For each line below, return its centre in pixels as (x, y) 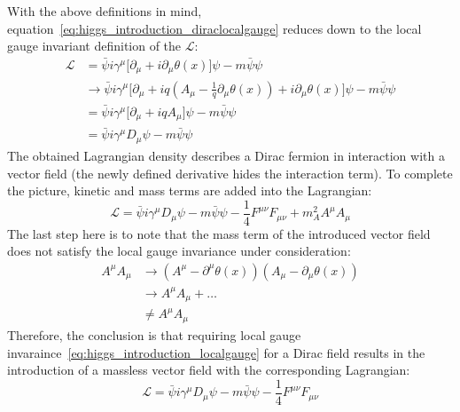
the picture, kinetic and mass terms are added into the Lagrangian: (190, 190)
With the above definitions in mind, (105, 11)
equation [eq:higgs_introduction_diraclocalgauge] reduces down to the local (214, 28)
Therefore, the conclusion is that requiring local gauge (154, 334)
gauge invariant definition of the (94, 46)
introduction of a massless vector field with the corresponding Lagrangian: (209, 370)
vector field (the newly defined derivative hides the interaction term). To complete (230, 173)
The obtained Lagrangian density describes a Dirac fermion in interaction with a (226, 155)
